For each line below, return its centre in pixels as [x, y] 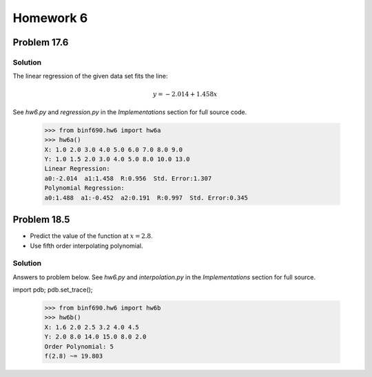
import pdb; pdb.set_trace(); [53, 290]
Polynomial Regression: [85, 188]
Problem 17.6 [41, 42]
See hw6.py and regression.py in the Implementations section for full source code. [130, 112]
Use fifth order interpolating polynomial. [86, 246]
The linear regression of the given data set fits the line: [90, 76]
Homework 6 [50, 18]
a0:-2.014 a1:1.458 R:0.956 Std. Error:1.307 [128, 178]
